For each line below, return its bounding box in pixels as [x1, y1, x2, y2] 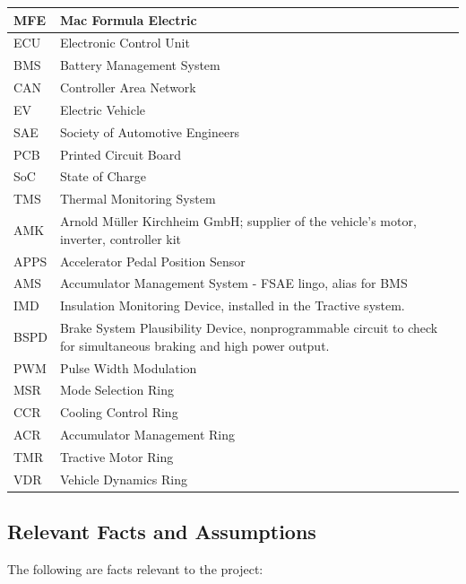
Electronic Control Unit [59, 33, 190, 52]
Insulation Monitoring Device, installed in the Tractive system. [59, 296, 405, 315]
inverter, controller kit [59, 229, 182, 248]
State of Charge [59, 167, 147, 186]
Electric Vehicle [59, 100, 146, 118]
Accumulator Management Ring [59, 425, 235, 444]
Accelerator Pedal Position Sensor [59, 251, 246, 270]
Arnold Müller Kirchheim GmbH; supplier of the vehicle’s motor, [59, 212, 417, 231]
